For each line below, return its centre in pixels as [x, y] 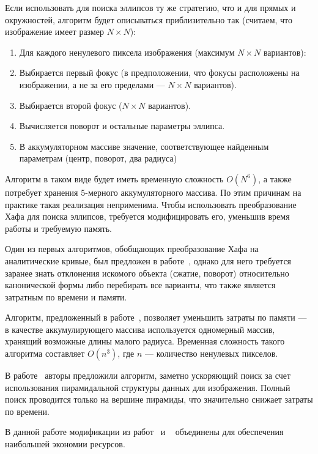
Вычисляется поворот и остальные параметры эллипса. [122, 126]
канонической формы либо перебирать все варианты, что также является [140, 285]
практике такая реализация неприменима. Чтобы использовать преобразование [151, 204]
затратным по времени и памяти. [66, 296]
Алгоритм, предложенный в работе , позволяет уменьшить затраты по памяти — [156, 317]
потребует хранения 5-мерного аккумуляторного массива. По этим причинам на [153, 192]
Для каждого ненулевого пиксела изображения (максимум [127, 52]
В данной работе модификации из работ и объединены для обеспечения [144, 432]
